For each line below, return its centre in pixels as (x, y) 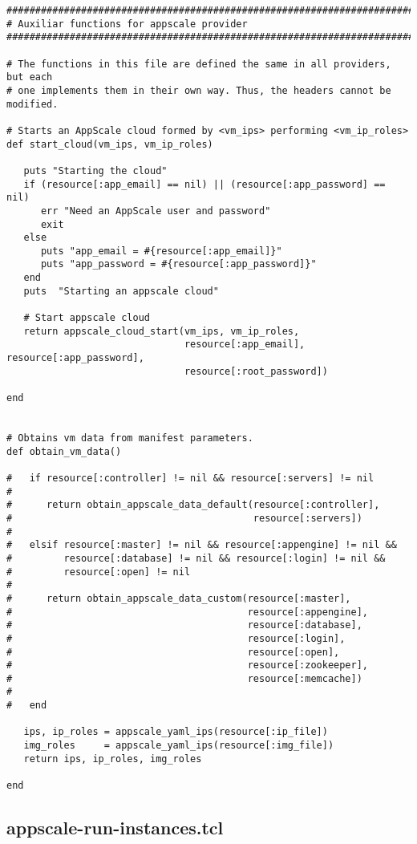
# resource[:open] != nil (99, 572)
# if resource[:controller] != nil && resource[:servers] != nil (190, 478)
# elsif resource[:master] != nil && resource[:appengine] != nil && (202, 545)
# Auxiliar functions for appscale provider (127, 24)
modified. (32, 104)
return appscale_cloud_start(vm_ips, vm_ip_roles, (162, 331)
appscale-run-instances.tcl (115, 828)
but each (30, 77)
